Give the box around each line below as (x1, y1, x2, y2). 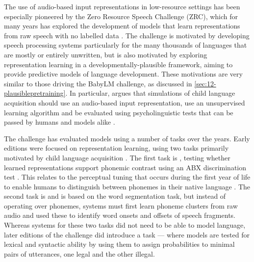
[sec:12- (194, 78, 216, 88)
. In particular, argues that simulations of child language (65, 88, 235, 98)
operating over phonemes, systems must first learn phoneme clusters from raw (4, 200, 238, 210)
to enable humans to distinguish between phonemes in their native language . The (4, 181, 251, 191)
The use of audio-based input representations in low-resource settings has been (4, 1, 240, 11)
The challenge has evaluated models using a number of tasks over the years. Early (4, 133, 250, 143)
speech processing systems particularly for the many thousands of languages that (4, 40, 247, 50)
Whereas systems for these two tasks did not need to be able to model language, (4, 220, 246, 230)
